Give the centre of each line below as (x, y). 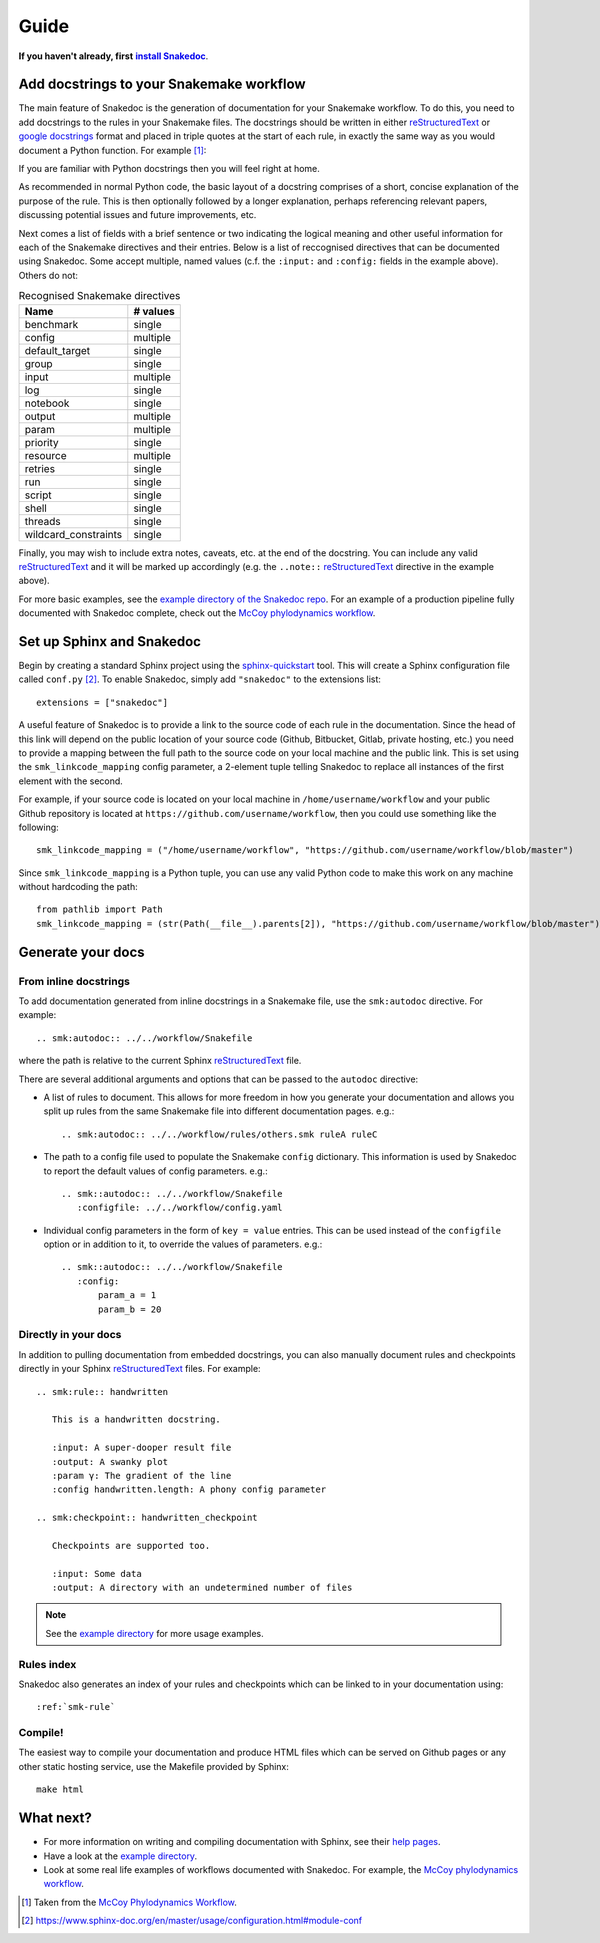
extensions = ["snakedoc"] (102, 702)
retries (39, 468)
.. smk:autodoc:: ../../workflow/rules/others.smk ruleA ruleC (219, 1134)
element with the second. (71, 781)
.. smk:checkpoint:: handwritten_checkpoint (147, 1518)
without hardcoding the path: (78, 887)
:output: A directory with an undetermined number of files (202, 1588)
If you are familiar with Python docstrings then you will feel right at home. (169, 169)
